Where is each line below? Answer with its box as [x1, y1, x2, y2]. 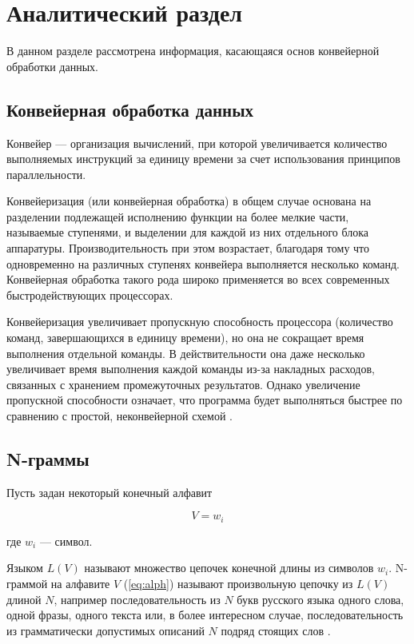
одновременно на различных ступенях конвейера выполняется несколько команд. [6, 255, 400, 272]
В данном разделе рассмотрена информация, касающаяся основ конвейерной [6, 42, 380, 59]
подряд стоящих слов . [221, 622, 331, 638]
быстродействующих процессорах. [6, 286, 173, 303]
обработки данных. [6, 58, 98, 74]
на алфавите [50, 575, 110, 592]
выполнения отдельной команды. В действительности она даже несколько [6, 344, 365, 361]
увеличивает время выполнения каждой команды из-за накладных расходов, [6, 360, 375, 377]
